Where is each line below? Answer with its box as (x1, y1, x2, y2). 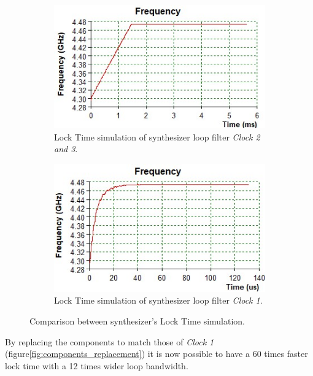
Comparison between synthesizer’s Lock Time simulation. (29, 314, 245, 327)
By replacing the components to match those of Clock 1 (5, 335, 214, 348)
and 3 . (54, 142, 78, 155)
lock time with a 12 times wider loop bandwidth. (5, 359, 188, 372)
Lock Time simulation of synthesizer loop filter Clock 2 (54, 130, 260, 143)
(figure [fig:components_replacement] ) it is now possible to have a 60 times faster (5, 347, 308, 360)
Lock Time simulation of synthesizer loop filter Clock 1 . (54, 294, 263, 307)
